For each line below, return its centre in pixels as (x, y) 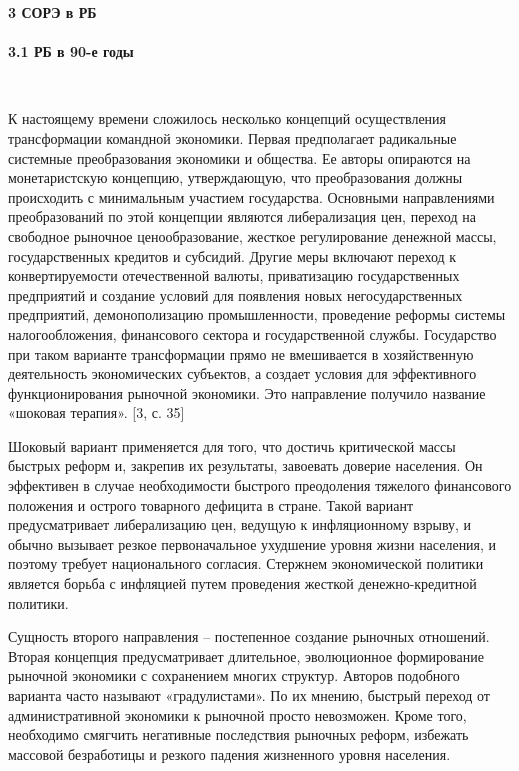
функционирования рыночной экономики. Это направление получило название (247, 392)
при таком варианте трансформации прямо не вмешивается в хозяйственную (241, 353)
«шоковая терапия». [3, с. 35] (96, 412)
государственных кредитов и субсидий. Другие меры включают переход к (232, 255)
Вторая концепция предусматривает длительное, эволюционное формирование (246, 655)
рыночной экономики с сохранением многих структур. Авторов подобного (234, 675)
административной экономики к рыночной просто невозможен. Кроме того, (237, 714)
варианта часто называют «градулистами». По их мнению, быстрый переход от (249, 695)
